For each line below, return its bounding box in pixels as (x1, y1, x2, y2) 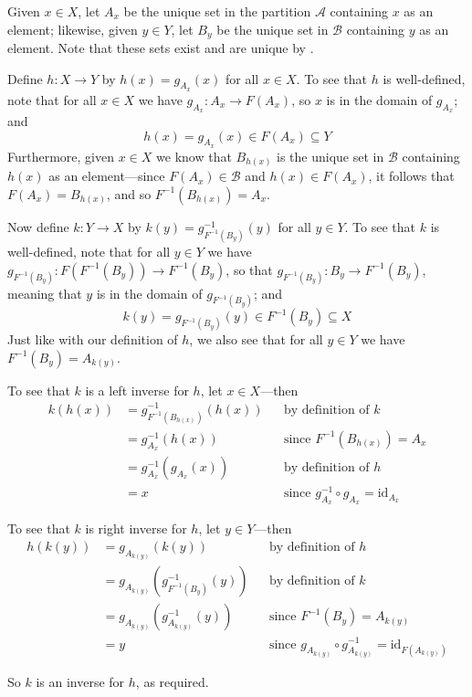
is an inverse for (36, 672, 125, 692)
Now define (7, 216, 69, 236)
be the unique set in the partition (123, 2, 311, 20)
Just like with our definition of (7, 330, 178, 349)
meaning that (7, 283, 82, 302)
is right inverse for (85, 519, 187, 538)
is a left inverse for (85, 380, 189, 399)
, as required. (135, 672, 209, 692)
